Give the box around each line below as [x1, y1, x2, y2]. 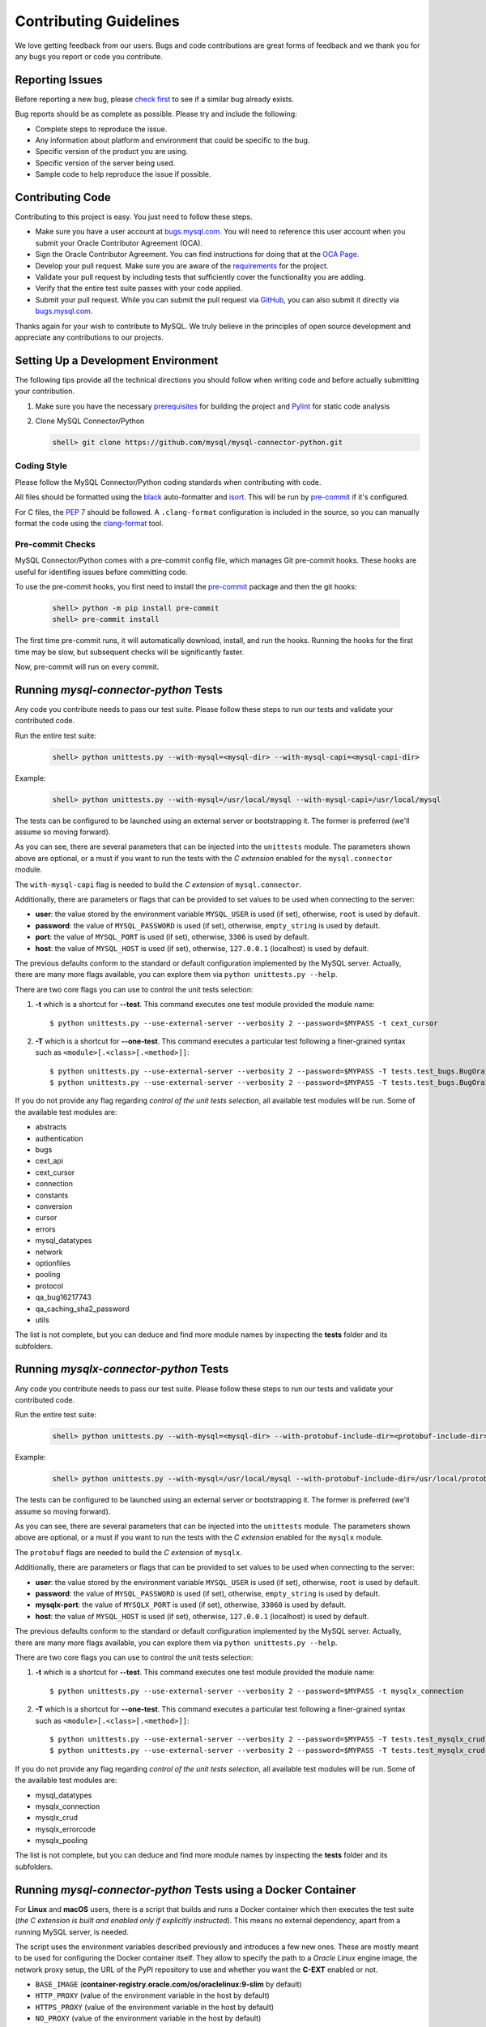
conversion [35, 1201, 73, 1211]
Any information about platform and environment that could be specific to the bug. [35, 135, 310, 145]
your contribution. [15, 386, 75, 396]
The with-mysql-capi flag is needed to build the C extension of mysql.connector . [15, 880, 302, 889]
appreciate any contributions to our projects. [15, 332, 164, 342]
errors [35, 1224, 56, 1234]
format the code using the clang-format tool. [15, 518, 164, 528]
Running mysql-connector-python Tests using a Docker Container [15, 1883, 356, 1896]
